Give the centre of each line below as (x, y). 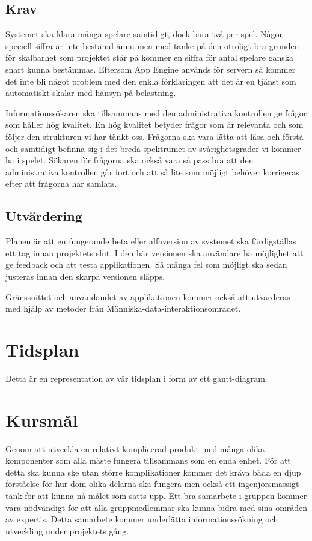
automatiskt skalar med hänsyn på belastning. (91, 93)
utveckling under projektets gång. (67, 530)
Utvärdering (44, 216)
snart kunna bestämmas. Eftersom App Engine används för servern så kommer (151, 69)
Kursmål (42, 419)
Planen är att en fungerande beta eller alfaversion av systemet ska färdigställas (151, 241)
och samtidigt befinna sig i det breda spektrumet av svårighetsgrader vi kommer (153, 148)
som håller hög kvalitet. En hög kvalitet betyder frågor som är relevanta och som (154, 125)
